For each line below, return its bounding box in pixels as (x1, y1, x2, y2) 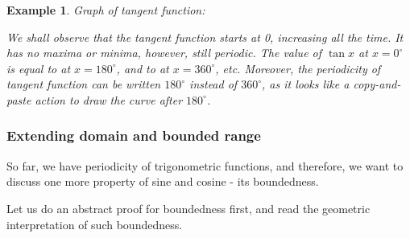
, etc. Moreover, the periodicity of (215, 59, 381, 76)
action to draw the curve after (35, 91, 183, 108)
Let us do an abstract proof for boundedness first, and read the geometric (6, 199, 371, 216)
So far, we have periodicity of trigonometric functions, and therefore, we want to (6, 157, 404, 174)
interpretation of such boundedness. (6, 215, 183, 232)
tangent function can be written (6, 76, 161, 92)
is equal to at (6, 59, 71, 76)
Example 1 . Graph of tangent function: (6, 2, 205, 18)
